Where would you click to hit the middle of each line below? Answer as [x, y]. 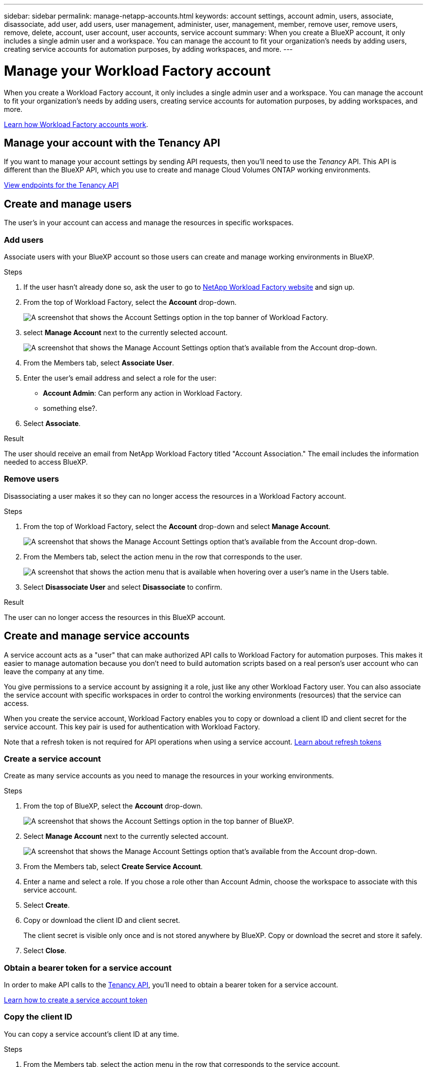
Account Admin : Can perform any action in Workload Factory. [143, 393]
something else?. [70, 408]
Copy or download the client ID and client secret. [102, 920]
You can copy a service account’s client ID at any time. [92, 1034]
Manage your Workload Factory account [137, 71]
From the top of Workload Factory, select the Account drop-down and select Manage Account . [177, 526]
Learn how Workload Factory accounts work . [76, 124]
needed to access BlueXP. [46, 462]
